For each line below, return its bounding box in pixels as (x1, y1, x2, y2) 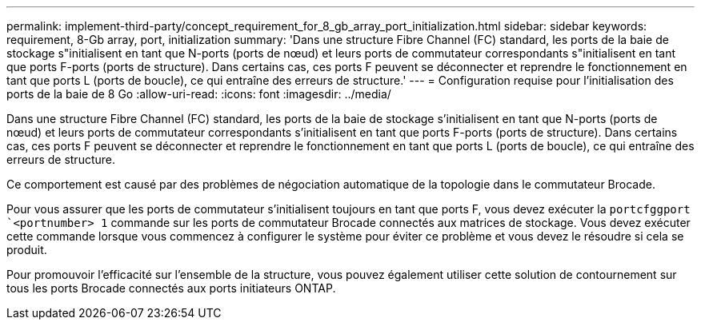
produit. (6, 243, 47, 256)
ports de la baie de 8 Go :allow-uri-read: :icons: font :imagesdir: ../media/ (6, 87, 391, 101)
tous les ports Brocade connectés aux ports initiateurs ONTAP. (6, 281, 336, 295)
